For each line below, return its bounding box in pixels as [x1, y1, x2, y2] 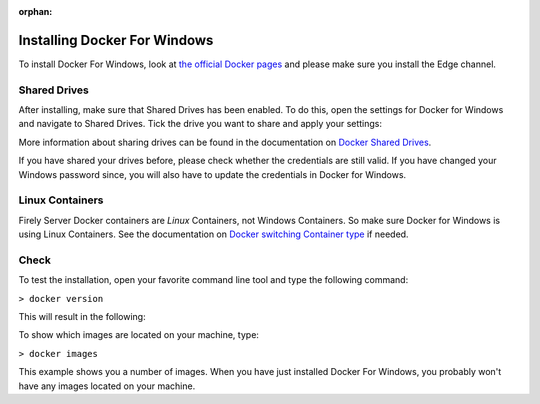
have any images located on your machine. [18, 380, 196, 392]
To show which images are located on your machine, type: [18, 329, 260, 341]
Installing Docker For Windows [18, 31, 214, 49]
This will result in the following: [18, 311, 146, 323]
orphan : [18, 6, 53, 17]
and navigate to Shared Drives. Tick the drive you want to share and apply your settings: [18, 118, 383, 130]
